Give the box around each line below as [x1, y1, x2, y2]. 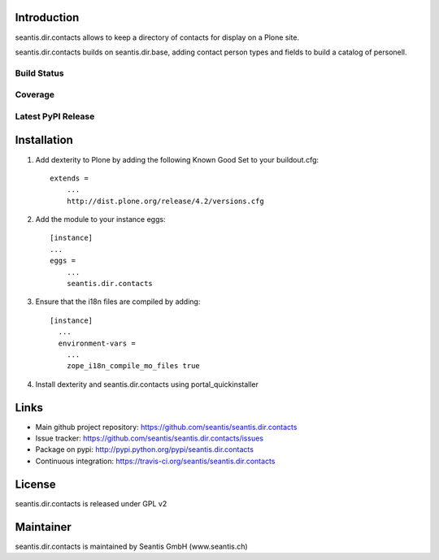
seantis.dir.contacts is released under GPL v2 [15, 498, 167, 508]
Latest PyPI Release [15, 111, 95, 122]
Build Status [15, 67, 64, 79]
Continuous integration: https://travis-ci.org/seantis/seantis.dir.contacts [35, 456, 276, 466]
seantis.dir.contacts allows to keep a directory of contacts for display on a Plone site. [15, 33, 300, 42]
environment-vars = [58, 338, 136, 348]
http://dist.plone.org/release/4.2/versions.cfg [66, 196, 264, 206]
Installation [15, 133, 73, 147]
